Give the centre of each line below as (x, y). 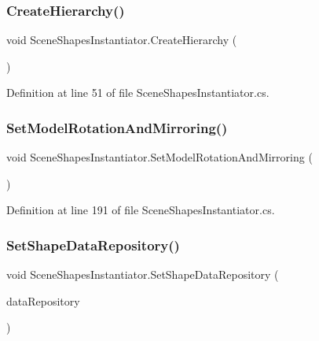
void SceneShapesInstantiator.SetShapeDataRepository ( (143, 274)
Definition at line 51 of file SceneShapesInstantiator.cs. (138, 93)
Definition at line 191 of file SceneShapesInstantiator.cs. (141, 210)
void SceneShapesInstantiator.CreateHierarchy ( (122, 40)
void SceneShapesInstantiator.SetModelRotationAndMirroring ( (159, 157)
